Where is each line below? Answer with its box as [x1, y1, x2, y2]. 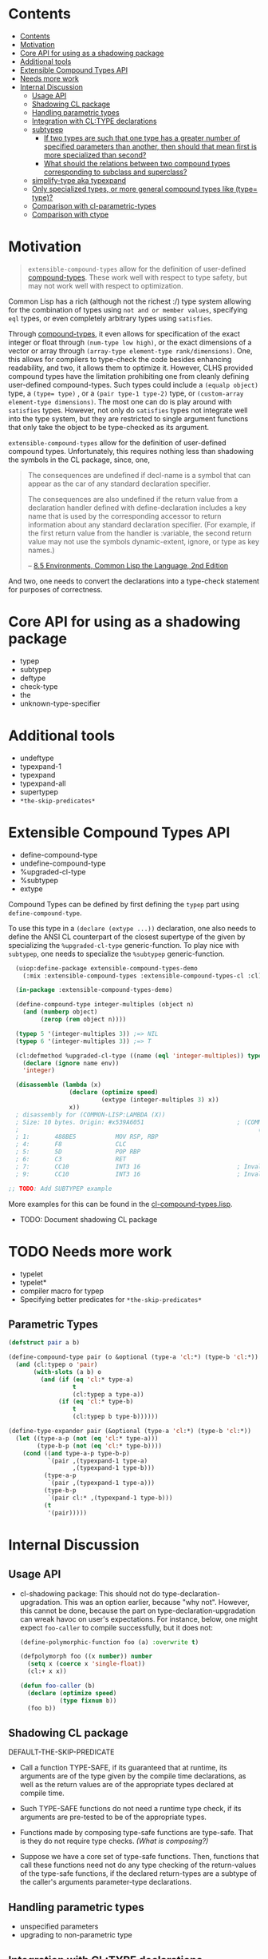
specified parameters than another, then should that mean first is [43, 141, 258, 151]
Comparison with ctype [31, 209, 109, 219]
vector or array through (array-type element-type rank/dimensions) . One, [8, 345, 253, 356]
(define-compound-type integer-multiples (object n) [15, 1001, 195, 1009]
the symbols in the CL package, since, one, [8, 455, 150, 464]
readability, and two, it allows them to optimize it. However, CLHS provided [8, 363, 254, 372]
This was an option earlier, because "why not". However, [63, 1597, 250, 1607]
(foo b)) [27, 1704, 57, 1712]
